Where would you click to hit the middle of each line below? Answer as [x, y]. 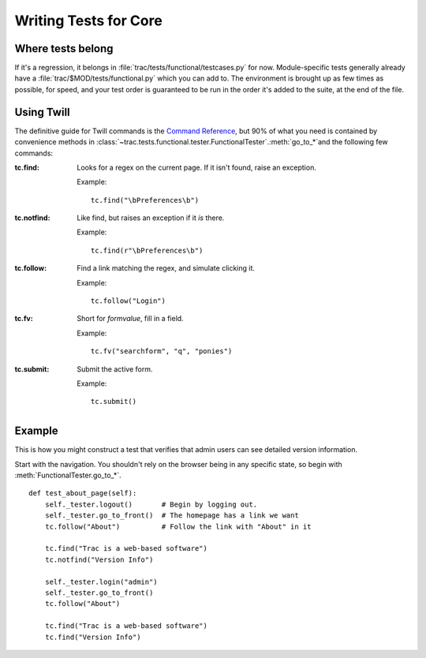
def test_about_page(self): [83, 493]
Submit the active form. [115, 369]
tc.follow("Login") [128, 301]
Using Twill [42, 112]
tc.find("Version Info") [93, 637]
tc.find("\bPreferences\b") [145, 200]
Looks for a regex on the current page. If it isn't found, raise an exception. [197, 167]
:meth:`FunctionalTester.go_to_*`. [68, 475]
